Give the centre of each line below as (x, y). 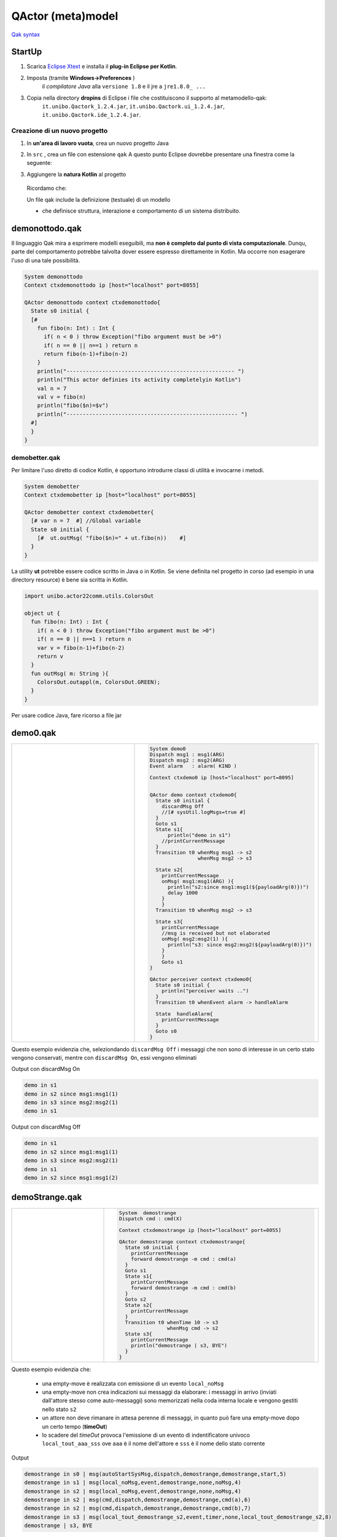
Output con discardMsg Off (46, 1127)
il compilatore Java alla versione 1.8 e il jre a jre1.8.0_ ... (124, 87)
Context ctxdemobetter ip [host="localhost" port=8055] (110, 495)
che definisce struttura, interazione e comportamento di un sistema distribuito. (141, 211)
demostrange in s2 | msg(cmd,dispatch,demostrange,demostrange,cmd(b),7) (138, 1508)
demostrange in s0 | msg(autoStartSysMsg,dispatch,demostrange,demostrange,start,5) (155, 1474)
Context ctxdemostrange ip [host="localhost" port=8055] (200, 1231)
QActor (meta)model (65, 16)
